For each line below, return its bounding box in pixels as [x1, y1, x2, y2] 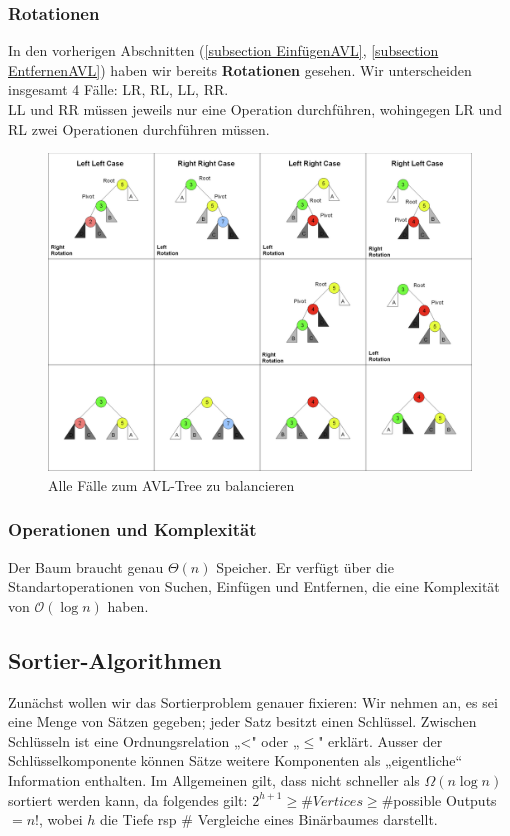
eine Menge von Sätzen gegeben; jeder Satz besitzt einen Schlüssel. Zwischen [8, 711, 477, 732]
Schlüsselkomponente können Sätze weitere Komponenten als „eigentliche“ [8, 750, 463, 771]
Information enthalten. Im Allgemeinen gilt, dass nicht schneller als [8, 769, 420, 790]
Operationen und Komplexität [8, 517, 257, 542]
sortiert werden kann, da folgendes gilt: [8, 789, 248, 810]
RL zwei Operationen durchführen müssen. [8, 118, 270, 139]
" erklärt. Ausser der [318, 730, 443, 751]
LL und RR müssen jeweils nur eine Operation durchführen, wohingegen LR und [8, 99, 502, 119]
